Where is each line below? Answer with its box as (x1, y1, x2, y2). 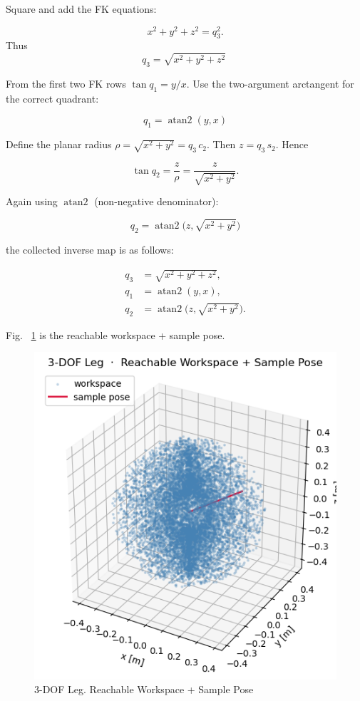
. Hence (275, 137, 309, 152)
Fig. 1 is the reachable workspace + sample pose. (6, 327, 225, 342)
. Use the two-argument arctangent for (186, 76, 354, 91)
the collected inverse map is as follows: (6, 242, 174, 257)
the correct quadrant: (6, 90, 99, 105)
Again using (6, 194, 58, 209)
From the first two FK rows (6, 76, 126, 91)
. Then (206, 137, 236, 152)
